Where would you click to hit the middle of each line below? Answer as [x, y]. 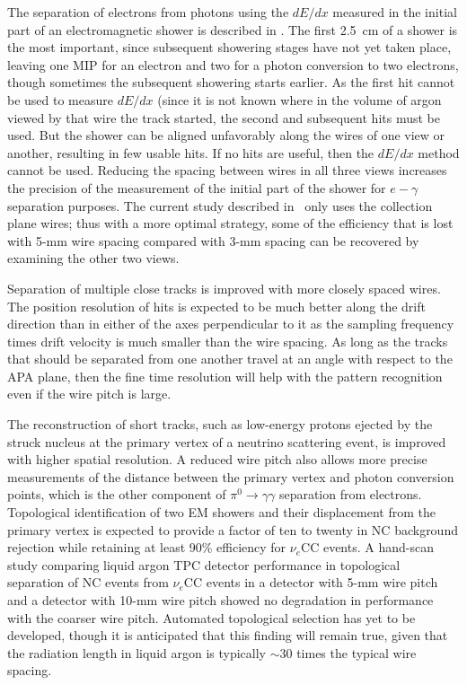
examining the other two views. [93, 258]
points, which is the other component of [117, 494]
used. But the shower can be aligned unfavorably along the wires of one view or [226, 135]
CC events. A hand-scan [367, 547]
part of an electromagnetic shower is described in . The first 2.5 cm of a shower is [233, 29]
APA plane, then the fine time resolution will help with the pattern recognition [225, 376]
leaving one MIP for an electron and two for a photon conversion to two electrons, [233, 64]
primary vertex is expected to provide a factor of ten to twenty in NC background [233, 529]
